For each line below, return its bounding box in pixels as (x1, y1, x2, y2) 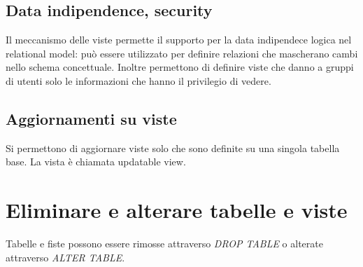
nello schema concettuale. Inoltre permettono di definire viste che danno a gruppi (6, 60, 354, 74)
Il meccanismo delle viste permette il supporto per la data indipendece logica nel (6, 32, 352, 47)
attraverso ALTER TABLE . (6, 249, 125, 264)
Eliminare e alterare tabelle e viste (6, 196, 348, 224)
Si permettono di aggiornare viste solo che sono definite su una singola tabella (6, 140, 340, 155)
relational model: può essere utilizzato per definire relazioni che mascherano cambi (6, 46, 358, 60)
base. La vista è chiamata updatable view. (6, 154, 186, 169)
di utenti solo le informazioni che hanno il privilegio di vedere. (6, 73, 271, 88)
